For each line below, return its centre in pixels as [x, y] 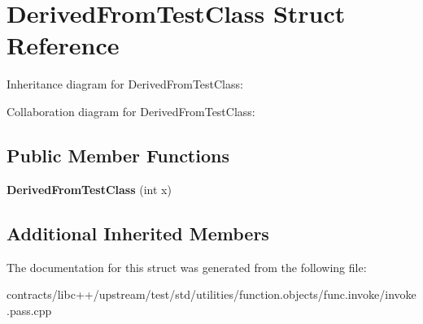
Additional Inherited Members [138, 233]
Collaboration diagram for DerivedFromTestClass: [131, 111]
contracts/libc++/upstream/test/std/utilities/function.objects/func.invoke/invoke [211, 294]
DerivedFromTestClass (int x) [89, 189]
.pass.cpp [29, 310]
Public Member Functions [118, 155]
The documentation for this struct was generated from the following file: [187, 267]
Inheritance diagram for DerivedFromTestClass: [125, 84]
